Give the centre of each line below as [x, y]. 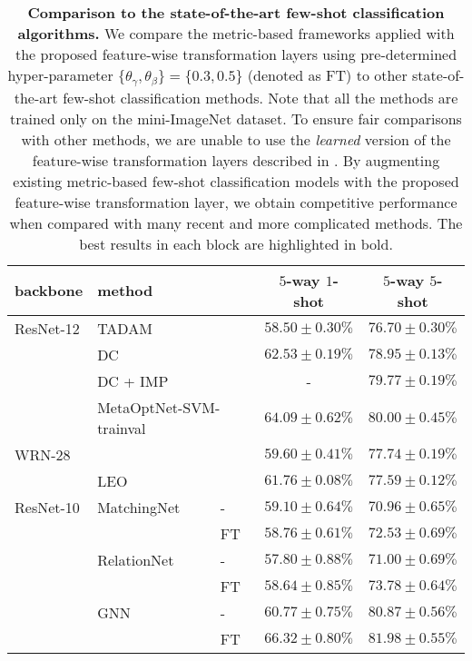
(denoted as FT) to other [327, 75]
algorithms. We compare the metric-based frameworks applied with [236, 33]
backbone [49, 291]
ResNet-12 [47, 328]
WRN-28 [43, 454]
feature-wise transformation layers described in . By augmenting [236, 160]
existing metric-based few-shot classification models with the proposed [236, 181]
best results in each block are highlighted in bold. [236, 243]
